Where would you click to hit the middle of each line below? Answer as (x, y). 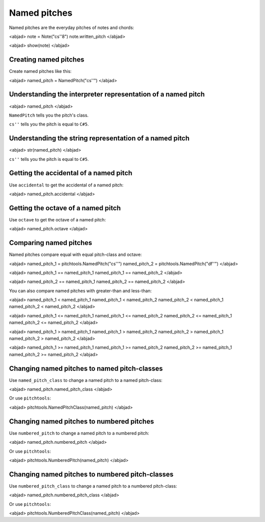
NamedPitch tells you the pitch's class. (49, 115)
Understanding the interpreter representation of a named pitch (107, 94)
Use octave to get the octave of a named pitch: (57, 219)
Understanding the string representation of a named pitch (99, 138)
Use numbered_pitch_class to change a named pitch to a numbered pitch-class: (93, 486)
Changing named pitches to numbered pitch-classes (91, 474)
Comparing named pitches (51, 243)
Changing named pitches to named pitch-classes (86, 368)
